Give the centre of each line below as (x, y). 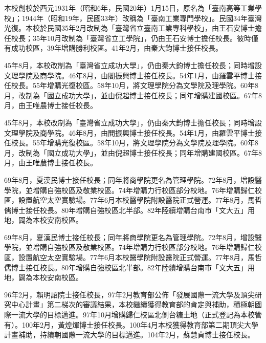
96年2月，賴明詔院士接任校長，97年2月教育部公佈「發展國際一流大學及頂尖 (129, 294)
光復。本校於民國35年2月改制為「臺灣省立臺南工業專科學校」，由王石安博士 (129, 28)
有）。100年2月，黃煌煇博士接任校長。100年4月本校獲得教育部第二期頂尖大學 (131, 324)
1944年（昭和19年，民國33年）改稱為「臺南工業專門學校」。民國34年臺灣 (142, 18)
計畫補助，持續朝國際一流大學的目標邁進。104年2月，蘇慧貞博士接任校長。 (129, 335)
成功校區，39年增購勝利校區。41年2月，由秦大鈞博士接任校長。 (117, 48)
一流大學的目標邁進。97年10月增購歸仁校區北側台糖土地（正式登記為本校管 (136, 315)
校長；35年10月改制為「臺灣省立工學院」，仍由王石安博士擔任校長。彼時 (131, 38)
